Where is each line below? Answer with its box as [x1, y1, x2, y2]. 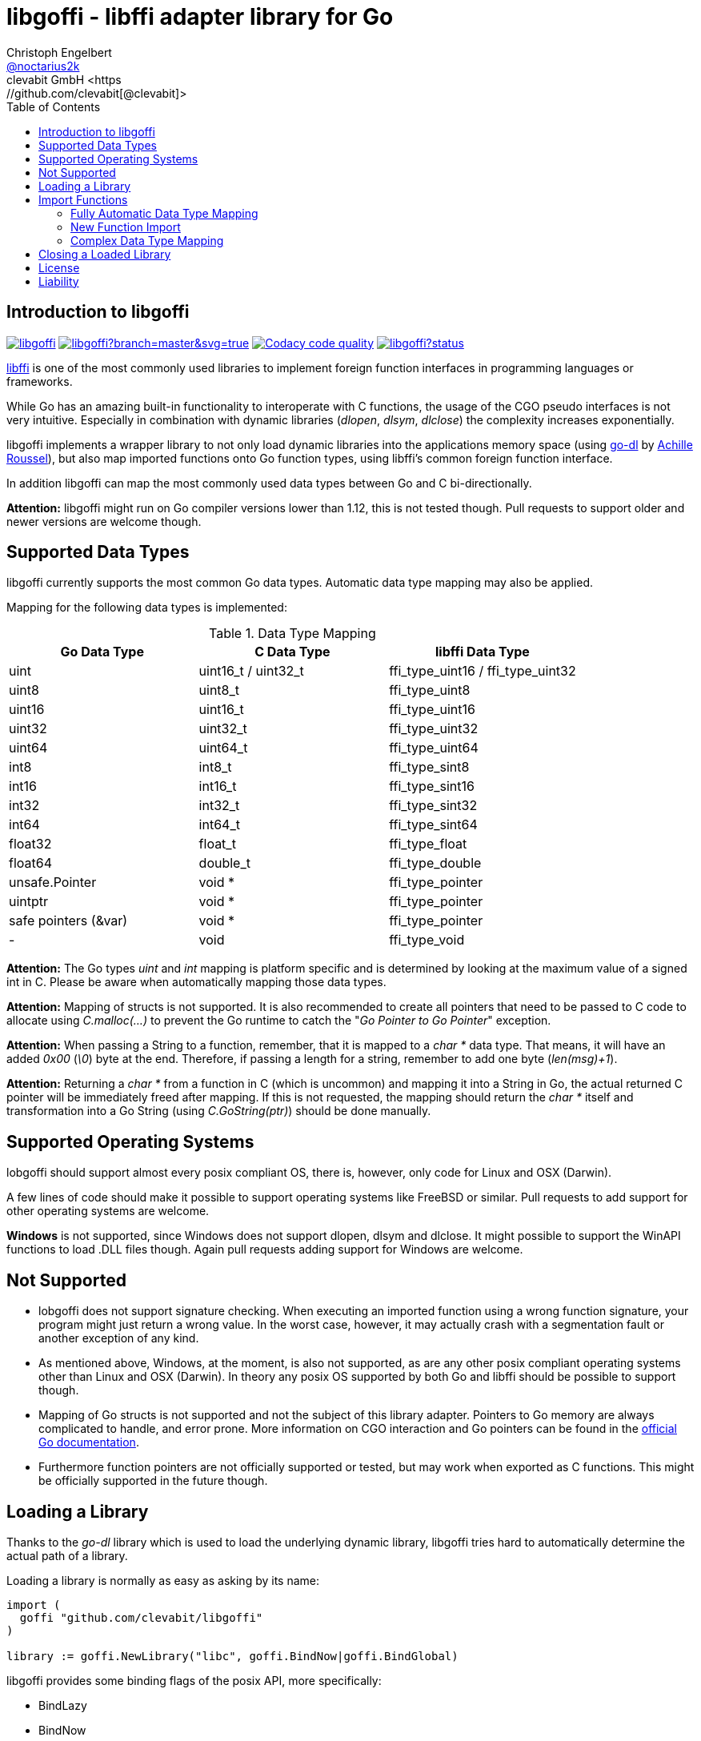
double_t [198, 855, 250, 872]
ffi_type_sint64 [389, 816, 478, 833]
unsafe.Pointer [9, 874, 97, 891]
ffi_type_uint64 [389, 740, 479, 756]
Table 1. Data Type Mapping [209, 625, 376, 642]
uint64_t [198, 740, 248, 756]
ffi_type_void [389, 932, 465, 949]
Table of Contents [6, 99, 101, 114]
